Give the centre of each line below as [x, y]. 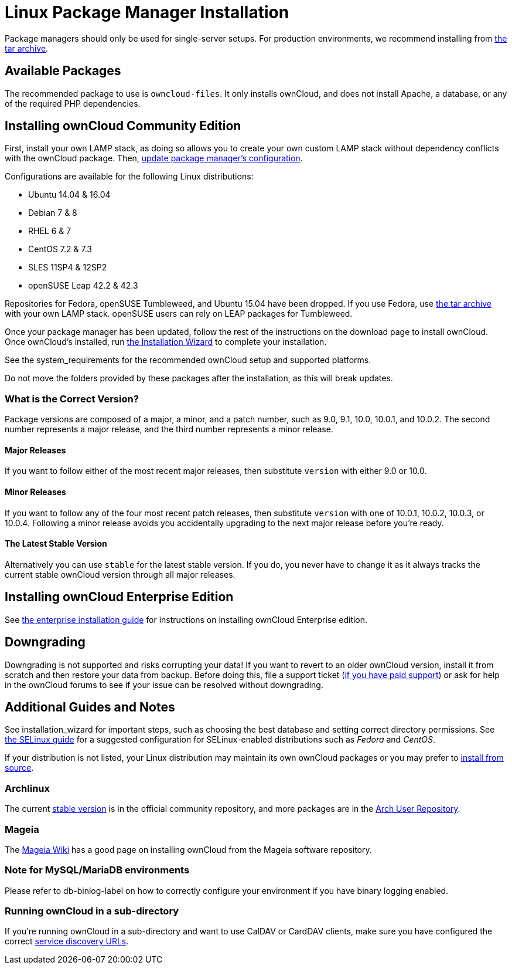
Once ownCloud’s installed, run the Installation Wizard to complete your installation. [166, 342]
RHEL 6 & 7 [50, 231]
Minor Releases [35, 492]
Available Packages [63, 71]
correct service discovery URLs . [67, 941]
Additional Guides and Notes [90, 707]
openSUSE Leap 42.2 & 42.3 [83, 286]
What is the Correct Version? [72, 399]
